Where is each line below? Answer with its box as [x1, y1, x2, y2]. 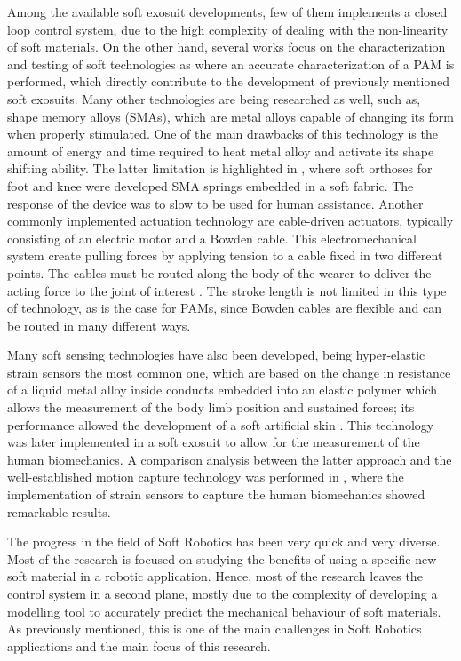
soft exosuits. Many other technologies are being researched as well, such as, [7, 89, 421, 108]
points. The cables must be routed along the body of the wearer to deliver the [7, 263, 432, 282]
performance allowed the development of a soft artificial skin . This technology [7, 415, 434, 434]
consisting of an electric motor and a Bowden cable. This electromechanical [7, 228, 417, 247]
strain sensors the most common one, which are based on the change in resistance [7, 362, 451, 381]
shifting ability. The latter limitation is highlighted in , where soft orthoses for [7, 159, 433, 178]
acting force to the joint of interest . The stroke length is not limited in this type [7, 281, 447, 299]
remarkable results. [7, 502, 111, 521]
